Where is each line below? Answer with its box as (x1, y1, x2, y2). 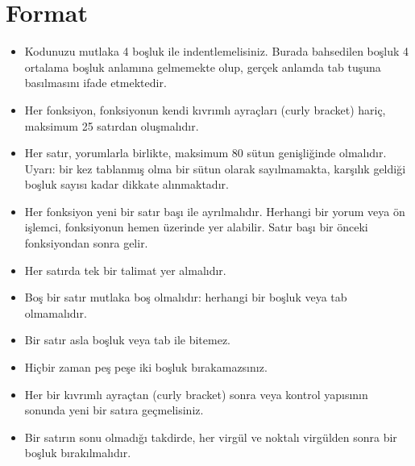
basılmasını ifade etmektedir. (24, 74, 167, 91)
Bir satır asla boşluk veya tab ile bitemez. (24, 331, 231, 348)
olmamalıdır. (24, 304, 87, 321)
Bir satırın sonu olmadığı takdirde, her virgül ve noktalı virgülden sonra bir (24, 428, 397, 445)
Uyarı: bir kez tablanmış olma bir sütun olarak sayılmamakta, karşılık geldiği (24, 160, 406, 177)
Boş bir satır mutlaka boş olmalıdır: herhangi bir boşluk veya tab (24, 289, 347, 306)
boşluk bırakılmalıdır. (24, 444, 131, 461)
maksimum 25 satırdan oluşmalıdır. (24, 117, 199, 134)
